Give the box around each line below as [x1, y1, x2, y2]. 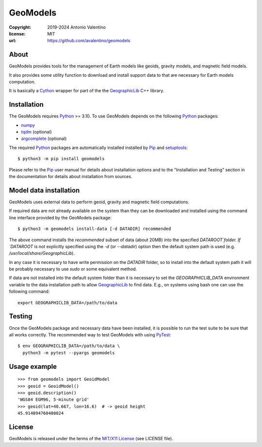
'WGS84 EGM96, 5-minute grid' [17, 397, 90, 402]
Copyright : [9, 24, 32, 30]
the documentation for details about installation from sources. [9, 174, 132, 180]
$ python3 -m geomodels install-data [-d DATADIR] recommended [17, 226, 171, 232]
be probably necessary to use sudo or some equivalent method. [9, 266, 137, 272]
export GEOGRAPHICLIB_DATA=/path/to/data [17, 300, 117, 305]
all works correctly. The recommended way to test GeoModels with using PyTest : [9, 331, 171, 337]
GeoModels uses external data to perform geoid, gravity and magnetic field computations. [9, 199, 189, 205]
